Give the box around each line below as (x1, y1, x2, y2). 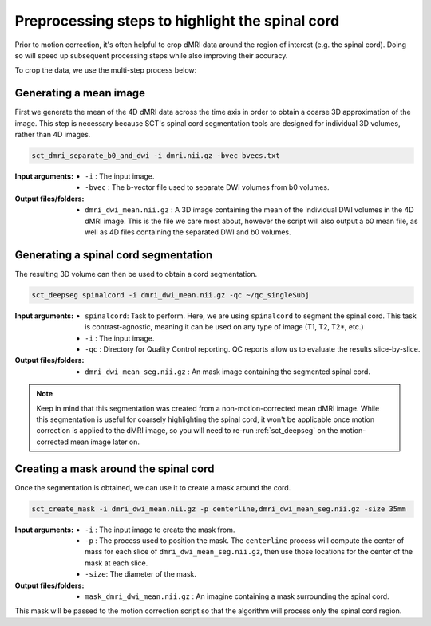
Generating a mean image (14, 86, 146, 100)
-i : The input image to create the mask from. (85, 525, 235, 534)
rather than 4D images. (14, 130, 91, 140)
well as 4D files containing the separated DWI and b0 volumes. (85, 227, 291, 237)
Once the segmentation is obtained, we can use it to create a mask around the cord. (14, 482, 291, 492)
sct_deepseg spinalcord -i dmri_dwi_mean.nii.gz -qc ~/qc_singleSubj (31, 290, 310, 299)
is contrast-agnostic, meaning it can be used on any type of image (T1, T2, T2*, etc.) (85, 322, 364, 332)
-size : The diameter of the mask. (85, 569, 197, 579)
